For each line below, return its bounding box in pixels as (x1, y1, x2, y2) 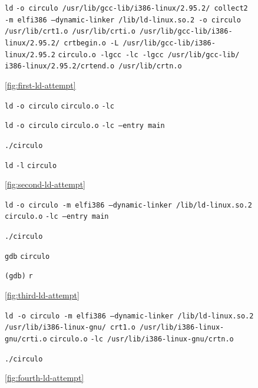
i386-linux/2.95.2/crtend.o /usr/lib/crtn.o (5, 62, 182, 71)
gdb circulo (5, 252, 50, 261)
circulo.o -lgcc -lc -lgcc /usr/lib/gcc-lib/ (58, 50, 240, 59)
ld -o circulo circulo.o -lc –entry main (5, 121, 165, 130)
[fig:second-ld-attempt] (5, 178, 85, 190)
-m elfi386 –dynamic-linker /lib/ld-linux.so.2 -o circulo (5, 15, 241, 24)
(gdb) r (5, 272, 33, 281)
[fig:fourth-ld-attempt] (5, 371, 84, 384)
